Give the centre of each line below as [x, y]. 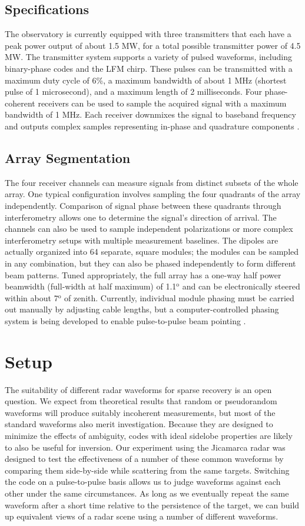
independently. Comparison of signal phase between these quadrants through [143, 205]
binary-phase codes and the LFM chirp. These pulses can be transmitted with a [149, 68]
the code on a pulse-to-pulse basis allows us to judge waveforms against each [143, 482]
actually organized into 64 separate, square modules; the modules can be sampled [152, 252]
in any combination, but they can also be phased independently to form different [150, 263]
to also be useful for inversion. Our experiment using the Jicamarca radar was [145, 447]
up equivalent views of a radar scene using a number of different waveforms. [142, 516]
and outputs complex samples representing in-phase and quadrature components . [152, 126]
